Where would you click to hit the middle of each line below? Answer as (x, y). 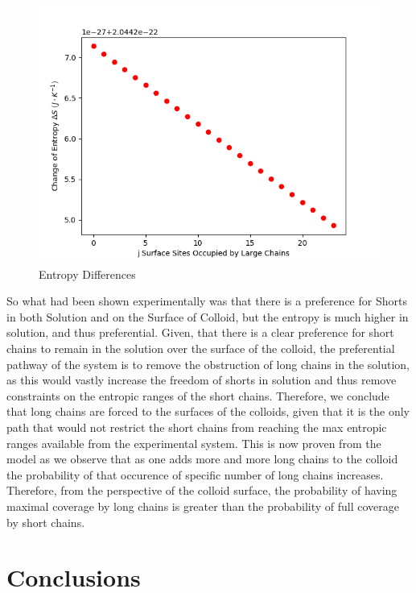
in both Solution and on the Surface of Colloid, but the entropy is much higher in (208, 316)
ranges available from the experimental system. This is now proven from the (194, 443)
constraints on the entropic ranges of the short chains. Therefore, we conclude (198, 395)
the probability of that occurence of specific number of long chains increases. (195, 474)
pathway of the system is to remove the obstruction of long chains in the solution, (208, 364)
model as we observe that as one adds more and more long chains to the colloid (202, 459)
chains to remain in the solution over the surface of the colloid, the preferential (201, 348)
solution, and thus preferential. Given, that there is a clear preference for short (200, 332)
